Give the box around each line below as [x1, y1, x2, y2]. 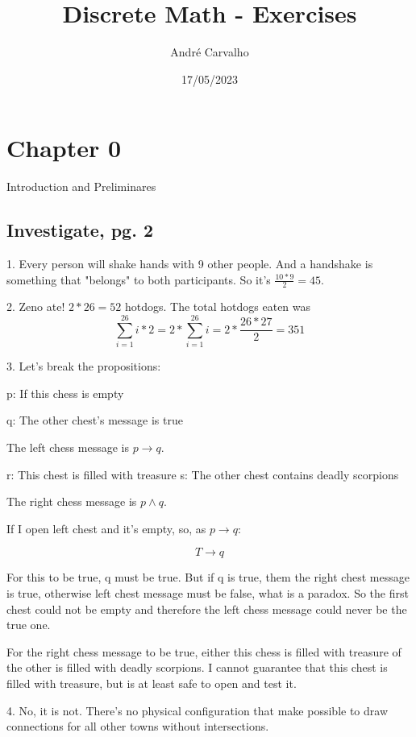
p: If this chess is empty [6, 384, 124, 401]
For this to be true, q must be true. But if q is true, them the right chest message [6, 569, 410, 586]
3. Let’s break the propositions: [6, 358, 161, 375]
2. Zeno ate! [6, 298, 65, 315]
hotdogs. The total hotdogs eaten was [124, 298, 311, 315]
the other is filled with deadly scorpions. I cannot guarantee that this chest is [6, 659, 388, 676]
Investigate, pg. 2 [6, 217, 153, 242]
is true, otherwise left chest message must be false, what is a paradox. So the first [6, 584, 409, 601]
